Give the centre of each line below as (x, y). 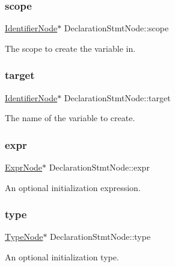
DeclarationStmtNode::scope (116, 28)
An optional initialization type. (62, 257)
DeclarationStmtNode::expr (99, 167)
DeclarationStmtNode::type (100, 237)
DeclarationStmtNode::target (117, 97)
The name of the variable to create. (70, 118)
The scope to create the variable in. (70, 48)
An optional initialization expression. (73, 187)
